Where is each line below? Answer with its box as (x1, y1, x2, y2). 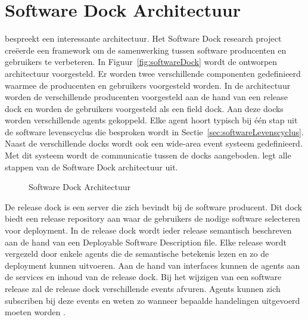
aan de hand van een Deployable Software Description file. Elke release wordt (5, 235, 287, 248)
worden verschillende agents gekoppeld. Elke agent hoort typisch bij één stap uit (5, 114, 298, 126)
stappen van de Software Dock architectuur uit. (5, 160, 178, 173)
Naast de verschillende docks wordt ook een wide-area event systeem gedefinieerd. (5, 137, 303, 150)
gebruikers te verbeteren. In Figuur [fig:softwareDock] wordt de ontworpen (5, 55, 278, 68)
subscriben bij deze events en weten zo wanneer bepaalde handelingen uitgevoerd (5, 294, 300, 306)
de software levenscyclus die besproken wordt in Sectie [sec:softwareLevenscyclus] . (5, 125, 304, 138)
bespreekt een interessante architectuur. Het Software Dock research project (5, 32, 282, 45)
